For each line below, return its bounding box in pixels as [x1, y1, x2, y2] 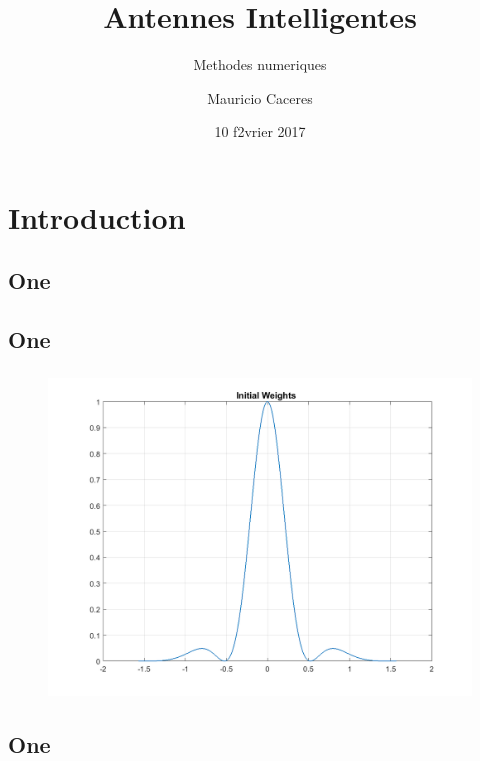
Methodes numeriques [193, 54, 327, 75]
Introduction [8, 196, 186, 237]
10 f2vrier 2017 [214, 121, 306, 142]
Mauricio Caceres [207, 87, 313, 108]
